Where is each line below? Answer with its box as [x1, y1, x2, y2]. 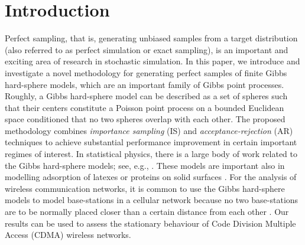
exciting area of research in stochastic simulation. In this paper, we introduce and [5, 55, 300, 67]
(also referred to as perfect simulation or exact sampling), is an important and [5, 43, 288, 55]
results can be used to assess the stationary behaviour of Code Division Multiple [5, 217, 296, 229]
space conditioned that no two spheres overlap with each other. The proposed [5, 113, 285, 125]
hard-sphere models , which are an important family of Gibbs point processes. [5, 78, 284, 90]
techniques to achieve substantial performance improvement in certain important [5, 136, 297, 148]
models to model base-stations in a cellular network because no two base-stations [5, 194, 298, 206]
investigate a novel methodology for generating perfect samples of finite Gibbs [5, 66, 287, 79]
